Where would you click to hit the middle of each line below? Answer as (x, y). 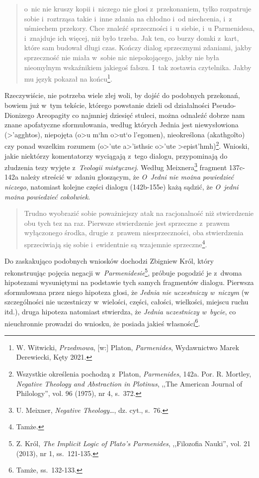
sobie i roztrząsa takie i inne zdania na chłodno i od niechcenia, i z (128, 18)
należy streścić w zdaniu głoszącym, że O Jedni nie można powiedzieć (127, 177)
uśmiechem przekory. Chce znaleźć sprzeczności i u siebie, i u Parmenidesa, (139, 28)
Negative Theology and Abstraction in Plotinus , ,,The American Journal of (129, 383)
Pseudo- (224, 105)
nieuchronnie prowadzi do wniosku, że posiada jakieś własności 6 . (102, 322)
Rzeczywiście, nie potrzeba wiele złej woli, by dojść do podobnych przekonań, (122, 95)
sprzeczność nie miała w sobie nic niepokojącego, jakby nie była (122, 57)
